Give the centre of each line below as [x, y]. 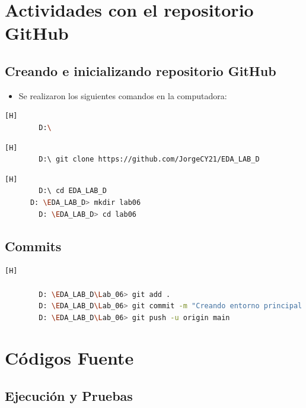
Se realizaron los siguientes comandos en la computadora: [123, 95]
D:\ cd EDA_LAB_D [73, 191]
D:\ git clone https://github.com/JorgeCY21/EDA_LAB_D [149, 159]
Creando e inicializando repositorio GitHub [141, 70]
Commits [33, 246]
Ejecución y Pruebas [69, 396]
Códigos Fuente [69, 358]
